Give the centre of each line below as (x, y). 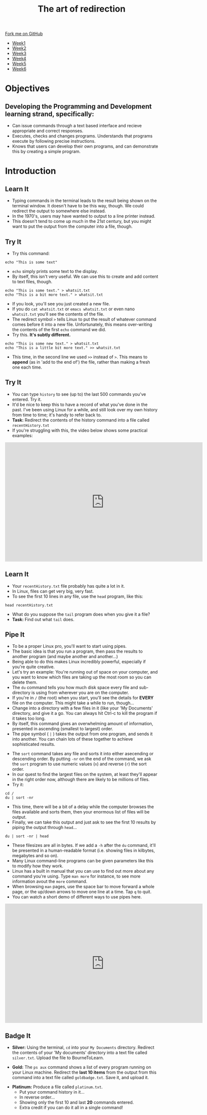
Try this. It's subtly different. (41, 335)
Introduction (31, 171)
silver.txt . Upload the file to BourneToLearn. (58, 1058)
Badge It (18, 1036)
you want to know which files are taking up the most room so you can (82, 677)
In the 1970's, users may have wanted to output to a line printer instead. (84, 216)
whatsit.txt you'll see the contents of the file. (58, 314)
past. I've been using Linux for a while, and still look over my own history (85, 409)
